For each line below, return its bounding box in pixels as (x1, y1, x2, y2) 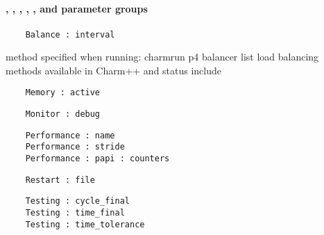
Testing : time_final (25, 208, 125, 218)
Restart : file (25, 175, 95, 185)
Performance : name (25, 130, 115, 140)
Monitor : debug (25, 109, 101, 120)
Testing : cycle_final (25, 196, 130, 206)
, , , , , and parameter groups (6, 1, 148, 16)
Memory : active (25, 88, 101, 98)
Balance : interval (25, 29, 115, 40)
